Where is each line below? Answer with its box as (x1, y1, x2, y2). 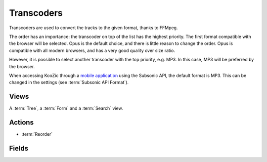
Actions (9, 119, 34, 126)
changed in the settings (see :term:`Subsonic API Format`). (9, 80, 129, 85)
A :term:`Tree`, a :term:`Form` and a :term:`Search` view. (9, 105, 123, 111)
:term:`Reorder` (21, 131, 53, 137)
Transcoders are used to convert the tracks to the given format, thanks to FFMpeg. (9, 25, 178, 31)
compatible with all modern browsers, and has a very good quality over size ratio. (9, 47, 175, 53)
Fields (9, 144, 29, 153)
